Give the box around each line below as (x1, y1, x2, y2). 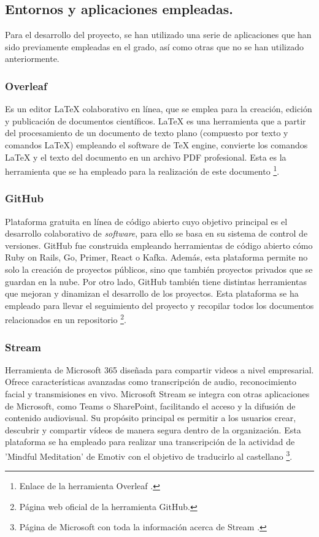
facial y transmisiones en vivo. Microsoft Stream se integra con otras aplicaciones (5, 387, 310, 400)
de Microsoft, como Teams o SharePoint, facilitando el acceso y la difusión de (5, 399, 296, 412)
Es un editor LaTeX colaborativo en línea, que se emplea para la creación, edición (5, 102, 312, 115)
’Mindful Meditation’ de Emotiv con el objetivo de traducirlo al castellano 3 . (5, 448, 293, 462)
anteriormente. (5, 52, 60, 65)
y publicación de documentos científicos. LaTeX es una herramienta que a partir (5, 114, 306, 127)
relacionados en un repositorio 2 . (5, 311, 126, 326)
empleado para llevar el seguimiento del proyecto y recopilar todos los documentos (5, 299, 314, 311)
